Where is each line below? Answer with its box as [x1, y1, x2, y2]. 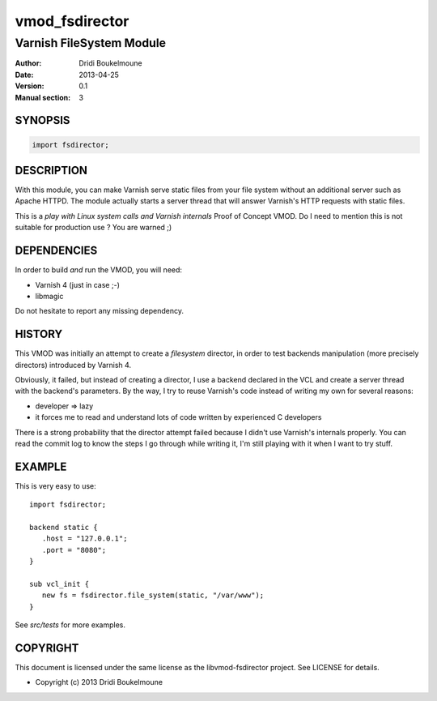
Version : [15, 81, 45, 91]
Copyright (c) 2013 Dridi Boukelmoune [35, 677, 163, 687]
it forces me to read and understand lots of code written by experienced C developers [35, 412, 322, 422]
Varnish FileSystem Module [15, 36, 166, 50]
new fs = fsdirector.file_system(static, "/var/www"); [41, 591, 265, 600]
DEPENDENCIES [15, 244, 98, 258]
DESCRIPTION [15, 163, 88, 177]
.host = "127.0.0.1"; [41, 534, 128, 543]
